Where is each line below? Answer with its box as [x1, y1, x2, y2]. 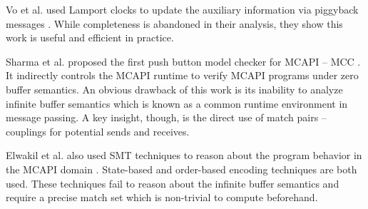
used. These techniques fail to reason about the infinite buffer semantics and [6, 175, 339, 190]
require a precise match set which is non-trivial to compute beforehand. [6, 190, 318, 205]
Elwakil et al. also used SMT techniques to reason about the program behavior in [6, 148, 362, 163]
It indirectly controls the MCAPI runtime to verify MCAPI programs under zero [6, 68, 359, 83]
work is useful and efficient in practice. [6, 30, 174, 45]
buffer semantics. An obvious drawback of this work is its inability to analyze [6, 81, 343, 96]
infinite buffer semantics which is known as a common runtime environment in [6, 96, 348, 111]
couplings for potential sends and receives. [6, 123, 190, 138]
